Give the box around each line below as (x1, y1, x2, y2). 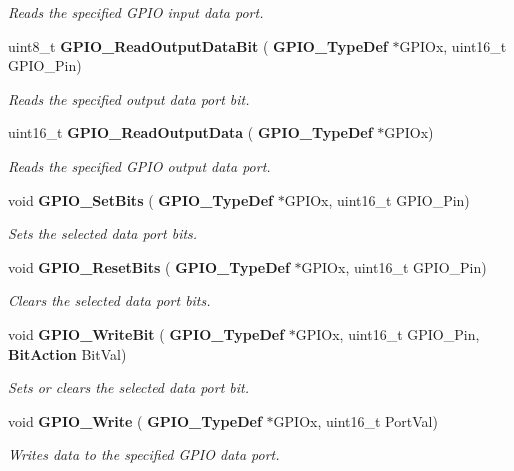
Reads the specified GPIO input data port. (8, 2, 264, 22)
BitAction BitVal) (8, 343, 127, 364)
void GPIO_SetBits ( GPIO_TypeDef (8, 189, 273, 210)
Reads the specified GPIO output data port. (8, 155, 271, 176)
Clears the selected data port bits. (8, 290, 211, 311)
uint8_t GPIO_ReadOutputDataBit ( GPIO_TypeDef (8, 35, 388, 56)
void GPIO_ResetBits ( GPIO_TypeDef (8, 256, 290, 277)
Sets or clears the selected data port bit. (8, 377, 249, 398)
